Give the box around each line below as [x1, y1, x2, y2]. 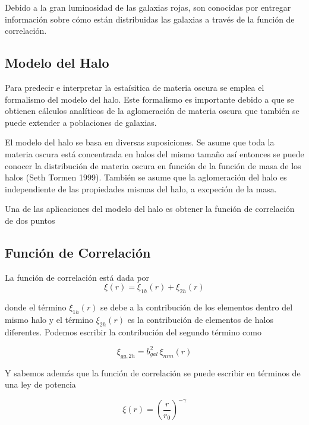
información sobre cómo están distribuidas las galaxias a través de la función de [5, 12, 295, 25]
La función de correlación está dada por [5, 271, 150, 283]
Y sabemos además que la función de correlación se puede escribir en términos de [5, 366, 301, 379]
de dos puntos [5, 214, 55, 226]
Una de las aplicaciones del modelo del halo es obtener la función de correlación [5, 202, 295, 215]
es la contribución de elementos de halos [127, 313, 273, 325]
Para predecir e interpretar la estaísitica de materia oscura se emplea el [5, 81, 264, 93]
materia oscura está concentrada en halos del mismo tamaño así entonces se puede [5, 147, 304, 160]
